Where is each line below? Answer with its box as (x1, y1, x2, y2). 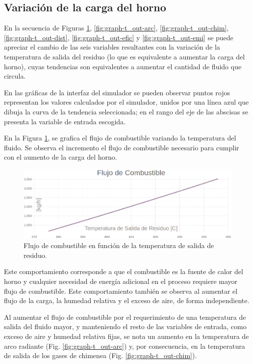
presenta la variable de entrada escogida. (4, 116, 126, 126)
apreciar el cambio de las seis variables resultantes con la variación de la (4, 42, 220, 52)
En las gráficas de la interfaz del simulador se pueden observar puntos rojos (4, 87, 230, 97)
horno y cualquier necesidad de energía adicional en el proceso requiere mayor (4, 276, 238, 286)
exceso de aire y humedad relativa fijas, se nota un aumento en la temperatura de (4, 331, 249, 341)
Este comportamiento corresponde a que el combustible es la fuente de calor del (4, 266, 243, 277)
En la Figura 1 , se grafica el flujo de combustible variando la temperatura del (4, 133, 236, 143)
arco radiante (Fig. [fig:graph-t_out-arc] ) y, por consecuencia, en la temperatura (4, 340, 245, 351)
